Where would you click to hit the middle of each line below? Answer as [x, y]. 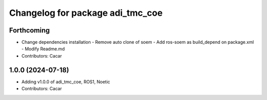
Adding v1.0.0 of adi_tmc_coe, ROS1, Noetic [66, 82]
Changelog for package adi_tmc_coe [86, 13]
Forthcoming [29, 30]
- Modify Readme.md [43, 49]
